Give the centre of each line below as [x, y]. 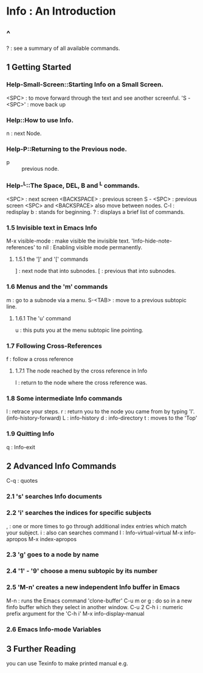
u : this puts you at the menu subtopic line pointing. [79, 330]
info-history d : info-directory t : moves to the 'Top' [133, 418]
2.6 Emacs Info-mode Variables [54, 629]
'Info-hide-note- [152, 241]
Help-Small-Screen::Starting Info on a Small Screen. [85, 85]
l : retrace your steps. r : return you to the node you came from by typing [97, 412]
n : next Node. [24, 133]
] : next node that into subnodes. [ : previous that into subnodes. [95, 271]
